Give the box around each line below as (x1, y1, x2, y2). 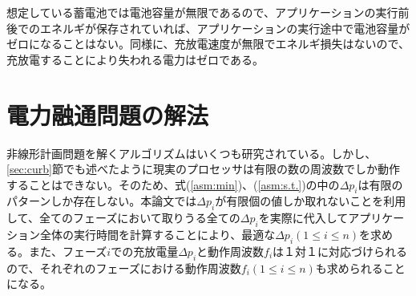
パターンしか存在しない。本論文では (6, 193, 197, 209)
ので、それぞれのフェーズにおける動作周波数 (6, 259, 241, 276)
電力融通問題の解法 (6, 98, 209, 131)
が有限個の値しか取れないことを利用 (215, 193, 406, 209)
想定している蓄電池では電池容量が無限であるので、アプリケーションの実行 (6, 4, 398, 20)
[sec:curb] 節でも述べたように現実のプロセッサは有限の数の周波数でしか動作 (6, 160, 400, 177)
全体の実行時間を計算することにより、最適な (39, 226, 276, 243)
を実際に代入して (258, 209, 349, 226)
